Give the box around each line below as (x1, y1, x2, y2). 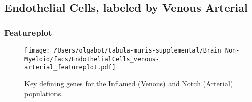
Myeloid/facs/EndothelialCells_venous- (24, 55, 159, 63)
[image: (24, 47, 50, 54)
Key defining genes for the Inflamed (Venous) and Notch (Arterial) (24, 78, 233, 88)
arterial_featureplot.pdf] (24, 64, 116, 71)
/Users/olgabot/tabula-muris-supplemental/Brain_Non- (53, 47, 240, 54)
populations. (24, 88, 63, 98)
